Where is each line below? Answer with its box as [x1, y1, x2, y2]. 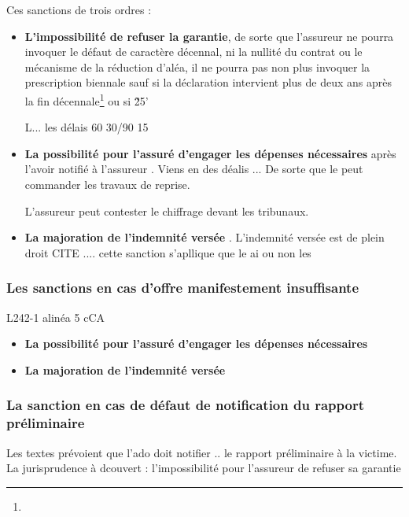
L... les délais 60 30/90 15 [24, 119, 149, 135]
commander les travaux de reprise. [24, 176, 190, 192]
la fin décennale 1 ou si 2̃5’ [24, 90, 149, 109]
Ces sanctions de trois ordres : [6, 2, 152, 17]
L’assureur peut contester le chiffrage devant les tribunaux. [24, 202, 309, 219]
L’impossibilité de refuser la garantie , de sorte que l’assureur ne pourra [24, 28, 394, 44]
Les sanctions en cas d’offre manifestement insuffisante [6, 278, 359, 297]
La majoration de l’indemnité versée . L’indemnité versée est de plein [24, 229, 385, 246]
